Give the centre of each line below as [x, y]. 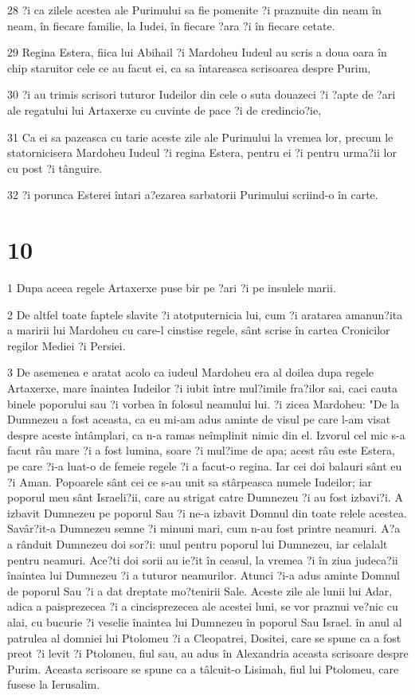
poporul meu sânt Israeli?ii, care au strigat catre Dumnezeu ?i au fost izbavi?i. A [205, 497]
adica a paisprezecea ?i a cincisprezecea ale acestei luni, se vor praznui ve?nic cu [203, 606]
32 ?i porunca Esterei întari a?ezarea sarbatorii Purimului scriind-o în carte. [193, 195]
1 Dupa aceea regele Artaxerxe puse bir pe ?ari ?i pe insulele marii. [172, 288]
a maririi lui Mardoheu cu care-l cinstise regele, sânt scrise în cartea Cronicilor [199, 330]
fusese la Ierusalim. [54, 684]
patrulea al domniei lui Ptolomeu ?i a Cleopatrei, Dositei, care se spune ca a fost [204, 637]
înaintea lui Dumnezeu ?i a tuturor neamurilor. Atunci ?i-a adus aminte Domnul [204, 575]
